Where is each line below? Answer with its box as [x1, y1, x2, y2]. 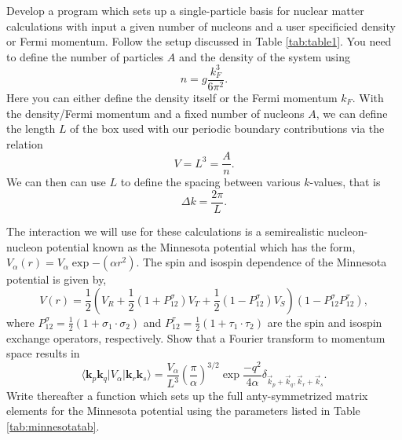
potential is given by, [6, 271, 107, 288]
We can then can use [6, 174, 106, 190]
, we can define [316, 104, 388, 121]
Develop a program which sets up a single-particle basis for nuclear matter [6, 2, 364, 18]
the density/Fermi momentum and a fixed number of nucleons [6, 104, 305, 121]
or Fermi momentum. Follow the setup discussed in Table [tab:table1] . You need [6, 33, 392, 49]
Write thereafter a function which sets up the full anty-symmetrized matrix [6, 387, 368, 403]
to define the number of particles [6, 48, 164, 64]
